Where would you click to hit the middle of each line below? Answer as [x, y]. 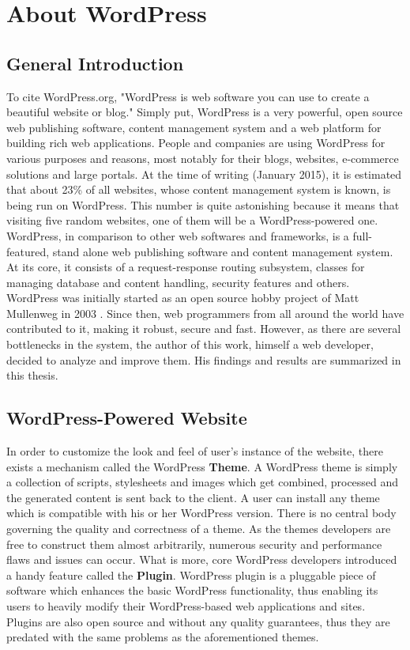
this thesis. [32, 375]
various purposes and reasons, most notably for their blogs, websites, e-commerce [203, 158]
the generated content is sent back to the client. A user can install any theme [193, 497]
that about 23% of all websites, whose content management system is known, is [199, 189]
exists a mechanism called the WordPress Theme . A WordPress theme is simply [202, 466]
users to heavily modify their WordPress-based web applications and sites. [186, 606]
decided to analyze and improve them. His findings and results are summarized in [204, 359]
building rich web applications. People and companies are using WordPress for [196, 143]
